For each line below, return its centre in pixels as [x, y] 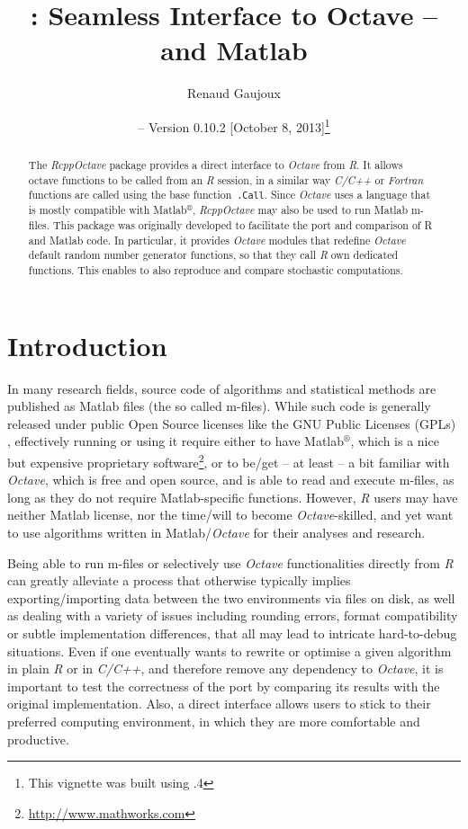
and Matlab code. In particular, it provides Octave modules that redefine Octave [217, 240]
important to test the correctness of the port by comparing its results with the [224, 686]
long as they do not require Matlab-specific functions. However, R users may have [233, 497]
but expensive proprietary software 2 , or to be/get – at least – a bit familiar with [229, 461]
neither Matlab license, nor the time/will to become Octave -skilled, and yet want [230, 515]
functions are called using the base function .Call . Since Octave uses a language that [229, 195]
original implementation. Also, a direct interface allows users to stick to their [219, 704]
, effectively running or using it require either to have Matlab [176, 441]
